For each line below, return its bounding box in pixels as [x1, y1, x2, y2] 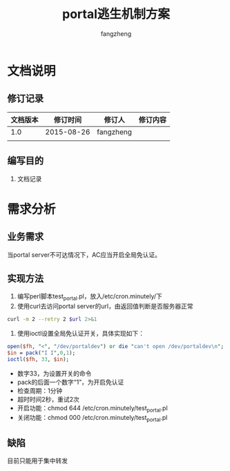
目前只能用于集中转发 [7, 456, 68, 465]
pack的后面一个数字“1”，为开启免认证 [17, 378, 124, 386]
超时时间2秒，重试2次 [17, 395, 79, 403]
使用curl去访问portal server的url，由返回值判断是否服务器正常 [17, 302, 193, 311]
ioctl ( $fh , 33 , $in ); [7, 356, 70, 363]
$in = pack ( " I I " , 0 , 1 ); [7, 349, 76, 356]
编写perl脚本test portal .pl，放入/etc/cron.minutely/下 [17, 292, 162, 302]
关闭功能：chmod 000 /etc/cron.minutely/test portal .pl [17, 414, 168, 423]
